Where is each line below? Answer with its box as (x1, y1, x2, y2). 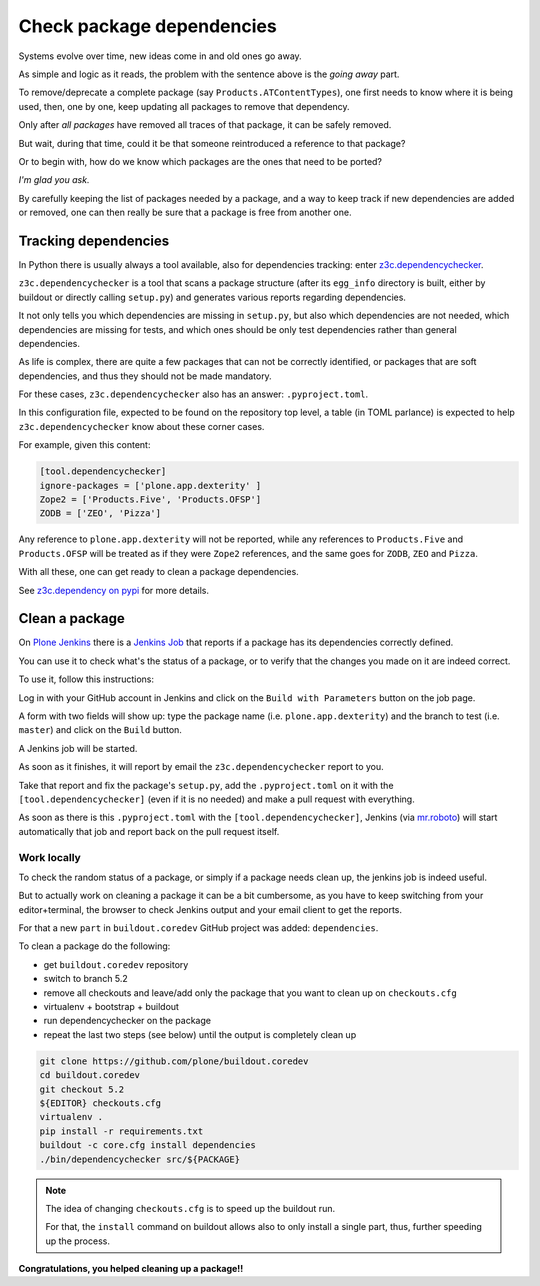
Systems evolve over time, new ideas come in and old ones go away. (18, 50, 302, 62)
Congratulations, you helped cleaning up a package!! (18, 1263, 244, 1275)
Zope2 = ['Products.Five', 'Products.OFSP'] (39, 494, 262, 505)
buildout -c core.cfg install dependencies (39, 1140, 257, 1151)
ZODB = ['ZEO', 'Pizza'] (39, 508, 162, 519)
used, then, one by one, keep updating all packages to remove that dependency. (18, 100, 350, 112)
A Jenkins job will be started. (18, 742, 138, 754)
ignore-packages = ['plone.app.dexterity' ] (39, 480, 262, 491)
